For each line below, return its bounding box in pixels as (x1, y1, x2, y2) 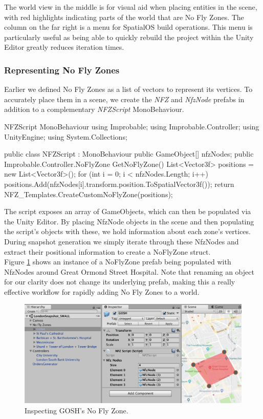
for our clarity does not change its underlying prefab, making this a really (4, 276, 235, 287)
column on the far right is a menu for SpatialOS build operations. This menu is (4, 22, 253, 32)
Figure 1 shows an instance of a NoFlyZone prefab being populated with (4, 256, 231, 267)
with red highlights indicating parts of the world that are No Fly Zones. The (4, 11, 244, 22)
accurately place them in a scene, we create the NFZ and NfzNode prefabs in (4, 93, 245, 104)
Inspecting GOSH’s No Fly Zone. (25, 405, 128, 415)
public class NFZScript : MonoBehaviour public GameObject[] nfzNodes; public (4, 148, 254, 159)
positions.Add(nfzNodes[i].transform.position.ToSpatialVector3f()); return (4, 178, 234, 189)
